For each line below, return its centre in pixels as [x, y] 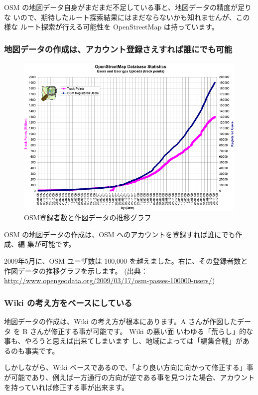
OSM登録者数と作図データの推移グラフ [88, 217]
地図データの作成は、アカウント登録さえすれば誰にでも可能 [118, 49]
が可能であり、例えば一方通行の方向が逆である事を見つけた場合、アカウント [129, 377]
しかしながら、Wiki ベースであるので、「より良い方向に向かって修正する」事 [129, 367]
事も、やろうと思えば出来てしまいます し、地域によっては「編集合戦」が [123, 341]
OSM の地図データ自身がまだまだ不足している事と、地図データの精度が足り [128, 7]
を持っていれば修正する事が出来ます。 [66, 387]
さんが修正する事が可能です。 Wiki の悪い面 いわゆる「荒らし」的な [141, 331]
